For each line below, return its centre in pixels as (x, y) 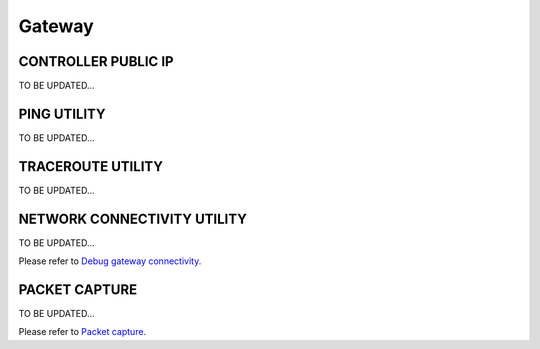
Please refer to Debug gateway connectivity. (110, 261)
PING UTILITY (62, 113)
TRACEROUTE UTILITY (91, 166)
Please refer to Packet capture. (82, 332)
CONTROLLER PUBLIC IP (96, 61)
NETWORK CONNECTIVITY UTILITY (132, 218)
